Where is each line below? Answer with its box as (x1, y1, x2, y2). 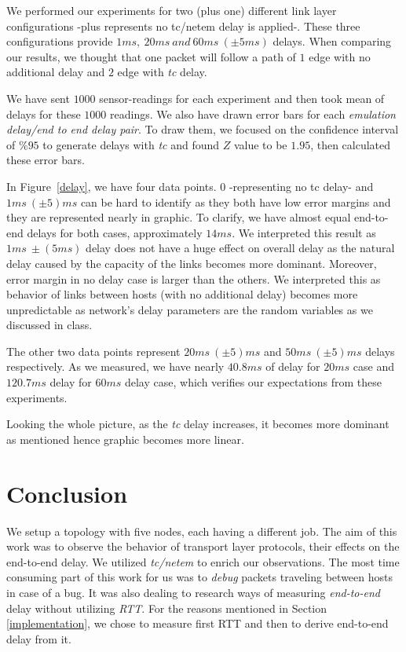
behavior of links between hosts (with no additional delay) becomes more (6, 286, 358, 302)
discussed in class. (6, 317, 93, 333)
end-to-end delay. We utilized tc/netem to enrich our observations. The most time (6, 553, 400, 570)
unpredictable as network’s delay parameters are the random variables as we (6, 301, 373, 317)
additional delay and (6, 64, 105, 80)
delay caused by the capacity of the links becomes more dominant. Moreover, (6, 255, 377, 271)
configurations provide (6, 33, 113, 49)
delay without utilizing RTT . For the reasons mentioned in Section (6, 599, 327, 616)
